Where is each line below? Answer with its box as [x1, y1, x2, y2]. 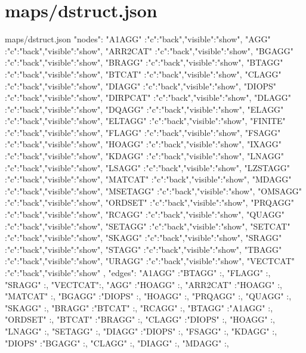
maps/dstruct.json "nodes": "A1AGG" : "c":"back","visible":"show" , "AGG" [5, 33, 271, 45]
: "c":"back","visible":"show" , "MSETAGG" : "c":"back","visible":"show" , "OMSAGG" [5, 184, 302, 197]
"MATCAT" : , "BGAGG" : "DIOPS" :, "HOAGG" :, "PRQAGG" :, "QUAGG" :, [5, 290, 292, 302]
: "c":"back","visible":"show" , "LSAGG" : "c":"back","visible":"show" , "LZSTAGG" [5, 161, 290, 174]
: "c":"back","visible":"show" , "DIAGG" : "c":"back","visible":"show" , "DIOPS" [5, 79, 277, 92]
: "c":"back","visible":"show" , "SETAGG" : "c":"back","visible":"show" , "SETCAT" [5, 219, 290, 232]
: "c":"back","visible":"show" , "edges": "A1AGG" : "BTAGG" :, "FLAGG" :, [5, 267, 271, 278]
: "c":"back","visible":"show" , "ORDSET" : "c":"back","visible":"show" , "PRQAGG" [5, 196, 295, 209]
